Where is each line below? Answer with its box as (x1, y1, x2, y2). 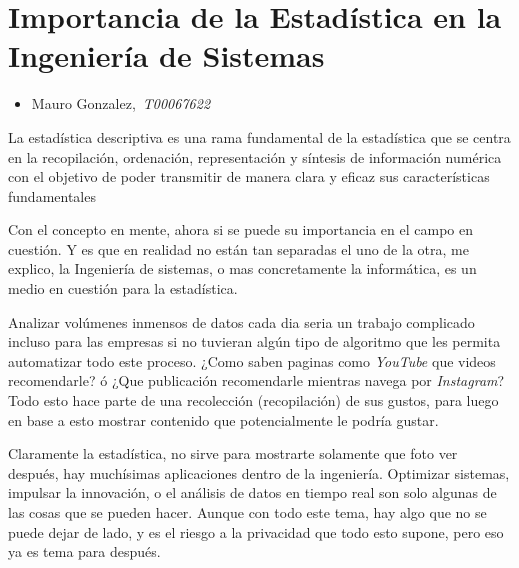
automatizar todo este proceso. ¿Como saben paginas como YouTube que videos (8, 350, 496, 371)
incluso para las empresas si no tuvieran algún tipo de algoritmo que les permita (8, 331, 501, 352)
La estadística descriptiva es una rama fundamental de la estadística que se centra (8, 126, 511, 147)
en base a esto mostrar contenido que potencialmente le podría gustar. (8, 409, 439, 430)
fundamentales (8, 185, 96, 206)
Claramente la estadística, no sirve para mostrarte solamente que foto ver (8, 443, 458, 464)
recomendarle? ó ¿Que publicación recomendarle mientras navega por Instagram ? (8, 370, 505, 391)
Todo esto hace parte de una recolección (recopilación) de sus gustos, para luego (8, 390, 499, 411)
